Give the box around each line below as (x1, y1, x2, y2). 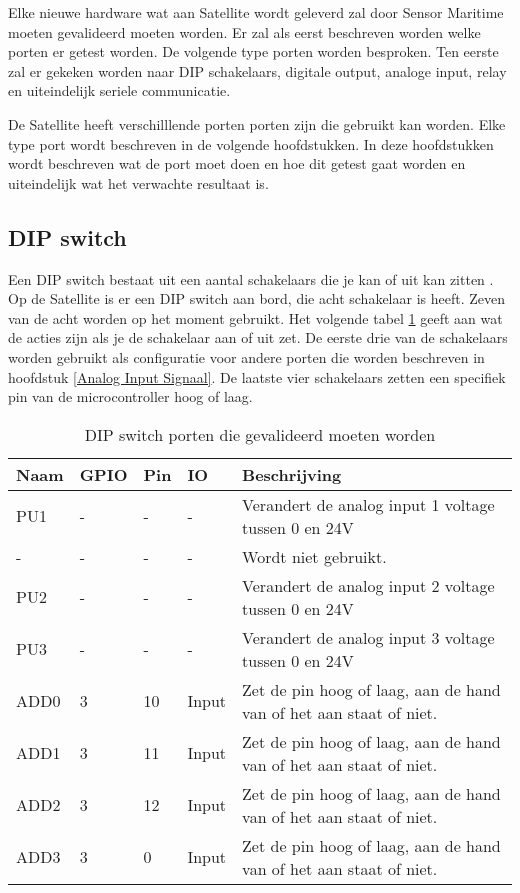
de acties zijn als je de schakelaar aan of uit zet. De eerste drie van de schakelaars (8, 327, 508, 348)
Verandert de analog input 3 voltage (242, 625, 495, 649)
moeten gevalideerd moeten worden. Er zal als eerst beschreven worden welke (8, 21, 481, 42)
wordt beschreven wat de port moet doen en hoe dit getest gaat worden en (8, 153, 466, 174)
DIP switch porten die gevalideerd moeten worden (84, 422, 436, 446)
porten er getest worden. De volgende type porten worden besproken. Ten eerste (8, 41, 499, 62)
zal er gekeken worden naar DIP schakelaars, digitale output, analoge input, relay (8, 60, 507, 81)
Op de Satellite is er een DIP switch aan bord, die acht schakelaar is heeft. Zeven (8, 288, 505, 309)
